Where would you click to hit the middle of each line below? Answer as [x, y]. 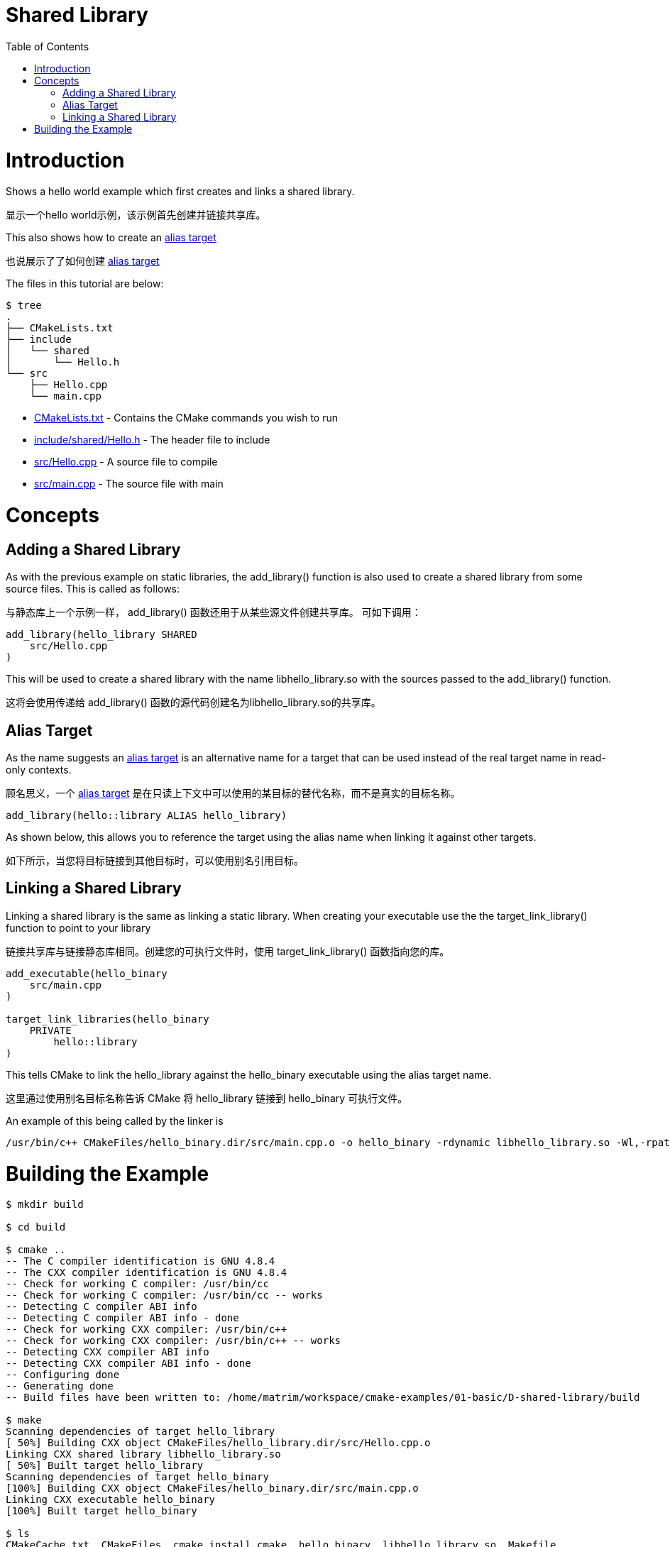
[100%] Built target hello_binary [101, 1511]
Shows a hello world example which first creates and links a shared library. [180, 192]
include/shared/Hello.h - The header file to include [152, 440]
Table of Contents [48, 46]
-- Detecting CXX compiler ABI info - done [128, 1364]
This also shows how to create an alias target [111, 238]
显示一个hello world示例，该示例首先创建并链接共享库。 [136, 215]
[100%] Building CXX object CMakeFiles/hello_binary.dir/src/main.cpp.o [212, 1488]
